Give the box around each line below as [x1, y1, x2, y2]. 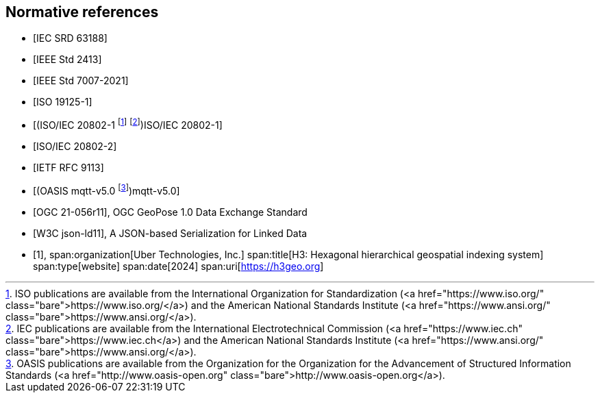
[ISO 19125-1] [33, 96, 92, 108]
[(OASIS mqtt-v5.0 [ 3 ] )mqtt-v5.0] [33, 183, 180, 197]
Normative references [5, 3, 159, 21]
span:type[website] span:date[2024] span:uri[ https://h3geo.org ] [33, 260, 324, 272]
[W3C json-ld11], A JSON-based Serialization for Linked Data [33, 227, 308, 239]
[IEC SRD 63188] [33, 32, 108, 45]
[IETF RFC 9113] [33, 162, 104, 174]
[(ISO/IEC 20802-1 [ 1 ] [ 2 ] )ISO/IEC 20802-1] [33, 117, 223, 132]
